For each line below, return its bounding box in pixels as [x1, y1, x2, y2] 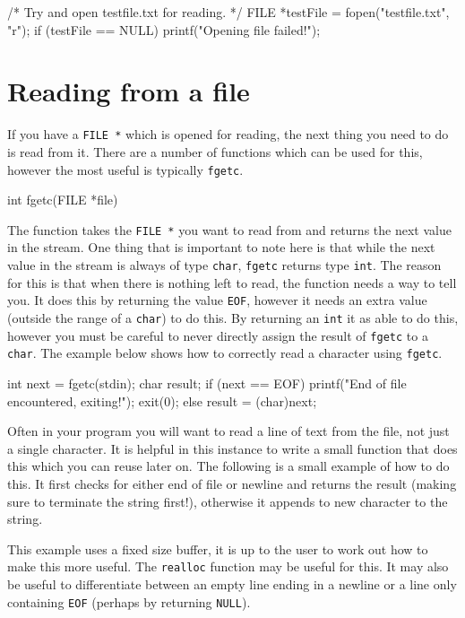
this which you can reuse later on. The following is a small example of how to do [7, 457, 450, 475]
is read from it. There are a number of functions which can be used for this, [7, 142, 423, 161]
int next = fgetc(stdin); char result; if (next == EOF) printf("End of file [7, 373, 407, 392]
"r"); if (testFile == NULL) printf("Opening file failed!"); [7, 20, 321, 39]
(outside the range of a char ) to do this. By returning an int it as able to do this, [7, 308, 459, 326]
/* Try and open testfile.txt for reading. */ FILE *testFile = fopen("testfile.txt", [7, 3, 450, 21]
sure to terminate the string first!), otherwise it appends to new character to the [7, 492, 448, 510]
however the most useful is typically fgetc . [7, 160, 244, 178]
